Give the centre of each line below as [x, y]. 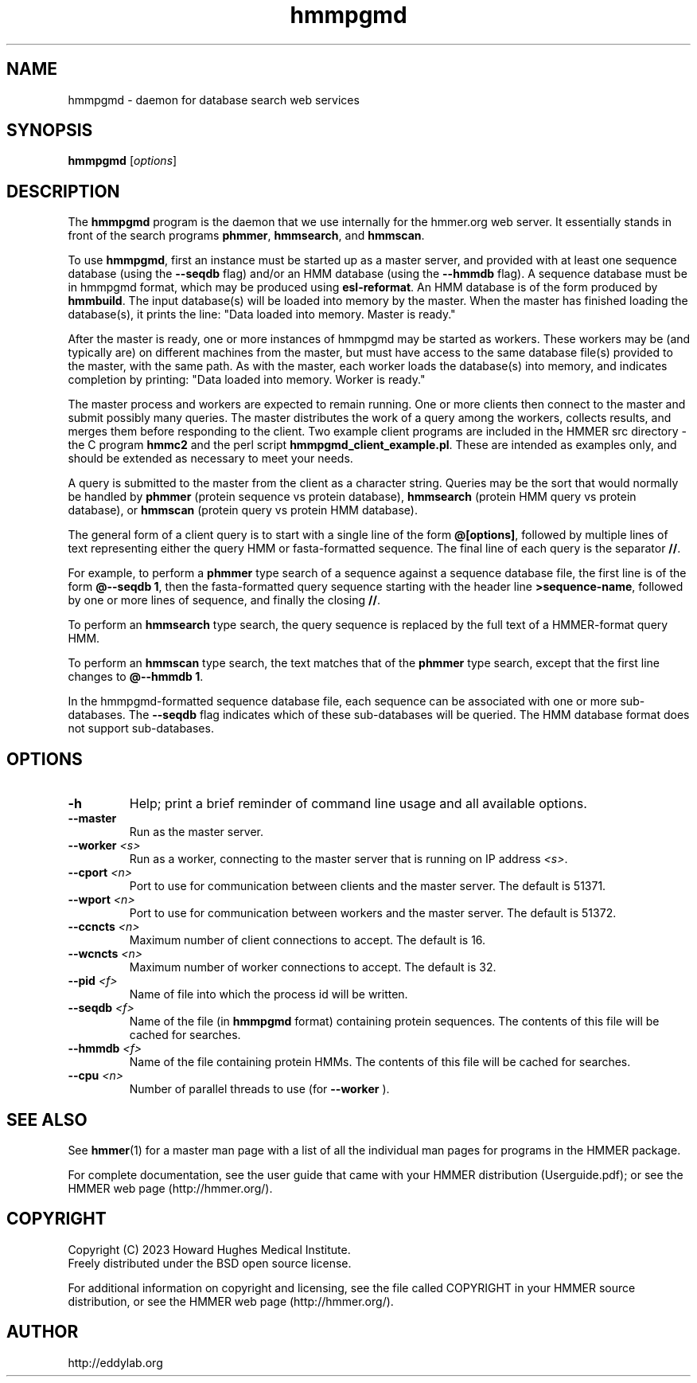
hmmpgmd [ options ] [123, 161]
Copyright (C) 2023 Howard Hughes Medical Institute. [209, 1249]
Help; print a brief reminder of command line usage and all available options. [358, 804]
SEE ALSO [47, 1119]
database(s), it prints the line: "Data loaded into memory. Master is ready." [262, 314]
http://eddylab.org [115, 1362]
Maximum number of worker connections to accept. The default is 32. [313, 967]
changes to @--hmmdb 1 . [136, 677]
